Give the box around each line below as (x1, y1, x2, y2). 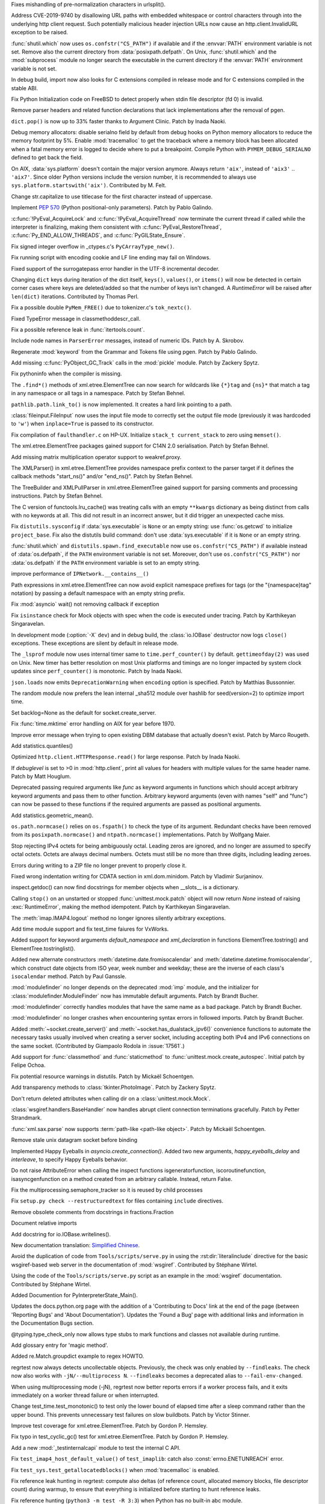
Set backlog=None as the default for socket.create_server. (11, 709, 156, 716)
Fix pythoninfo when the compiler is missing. (11, 370, 122, 377)
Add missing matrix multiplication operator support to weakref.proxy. (11, 453, 182, 460)
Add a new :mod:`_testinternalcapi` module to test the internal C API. (11, 1444, 181, 1451)
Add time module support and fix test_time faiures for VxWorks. (11, 925, 169, 932)
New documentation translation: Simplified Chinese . (11, 1242, 140, 1249)
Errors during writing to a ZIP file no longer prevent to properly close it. (11, 861, 187, 869)
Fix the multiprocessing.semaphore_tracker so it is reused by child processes (11, 1186, 203, 1194)
